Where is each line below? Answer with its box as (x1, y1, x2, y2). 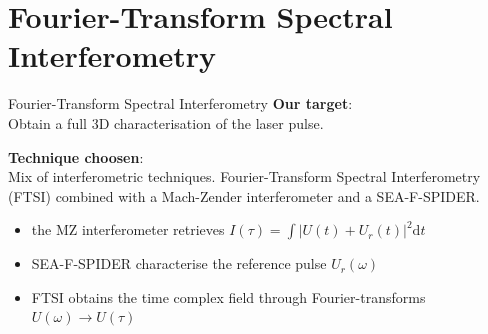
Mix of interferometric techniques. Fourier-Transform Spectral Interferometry (8, 166, 481, 187)
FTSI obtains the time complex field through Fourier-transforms (31, 286, 426, 307)
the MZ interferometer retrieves (31, 219, 225, 240)
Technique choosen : (8, 146, 144, 167)
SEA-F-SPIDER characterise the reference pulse (31, 253, 327, 274)
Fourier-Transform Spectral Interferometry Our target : (8, 93, 353, 114)
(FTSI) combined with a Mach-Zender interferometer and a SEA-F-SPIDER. (8, 185, 480, 206)
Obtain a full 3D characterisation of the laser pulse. (8, 112, 324, 133)
